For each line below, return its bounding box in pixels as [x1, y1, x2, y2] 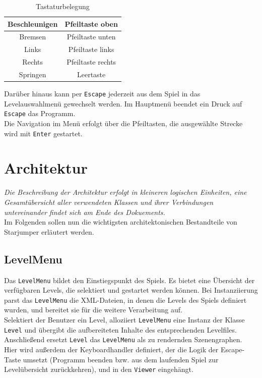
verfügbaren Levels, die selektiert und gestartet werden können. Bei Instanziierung [4, 285, 258, 295]
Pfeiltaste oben [64, 18, 118, 29]
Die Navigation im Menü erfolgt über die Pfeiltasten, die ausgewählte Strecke [4, 118, 243, 128]
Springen [19, 69, 46, 79]
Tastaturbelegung [36, 1, 90, 11]
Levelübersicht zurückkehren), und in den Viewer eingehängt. [4, 364, 193, 374]
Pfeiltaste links [68, 44, 114, 55]
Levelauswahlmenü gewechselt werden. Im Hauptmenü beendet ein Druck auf [4, 98, 242, 109]
